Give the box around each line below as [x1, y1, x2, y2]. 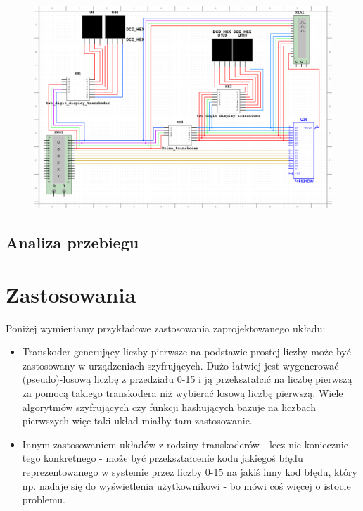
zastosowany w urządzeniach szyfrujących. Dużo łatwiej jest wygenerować [22, 358, 339, 372]
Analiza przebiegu [6, 232, 139, 253]
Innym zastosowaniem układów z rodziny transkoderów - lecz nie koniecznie [22, 436, 348, 451]
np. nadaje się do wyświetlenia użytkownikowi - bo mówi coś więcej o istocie [22, 478, 351, 493]
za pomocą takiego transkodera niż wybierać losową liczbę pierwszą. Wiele [22, 386, 343, 400]
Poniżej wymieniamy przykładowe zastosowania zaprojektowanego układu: [6, 320, 326, 335]
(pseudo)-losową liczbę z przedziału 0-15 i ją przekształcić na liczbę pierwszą [22, 372, 352, 386]
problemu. [22, 492, 65, 507]
